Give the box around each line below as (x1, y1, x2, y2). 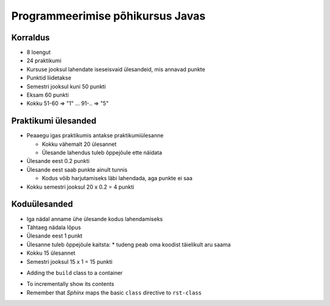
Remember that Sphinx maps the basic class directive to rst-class (26, 289, 202, 296)
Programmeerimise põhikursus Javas (11, 9, 206, 23)
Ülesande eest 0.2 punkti (26, 158, 90, 165)
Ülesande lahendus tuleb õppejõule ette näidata (42, 149, 163, 156)
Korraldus (11, 32, 50, 43)
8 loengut (26, 49, 51, 56)
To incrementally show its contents (26, 280, 114, 288)
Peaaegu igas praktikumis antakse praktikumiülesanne (26, 132, 164, 139)
